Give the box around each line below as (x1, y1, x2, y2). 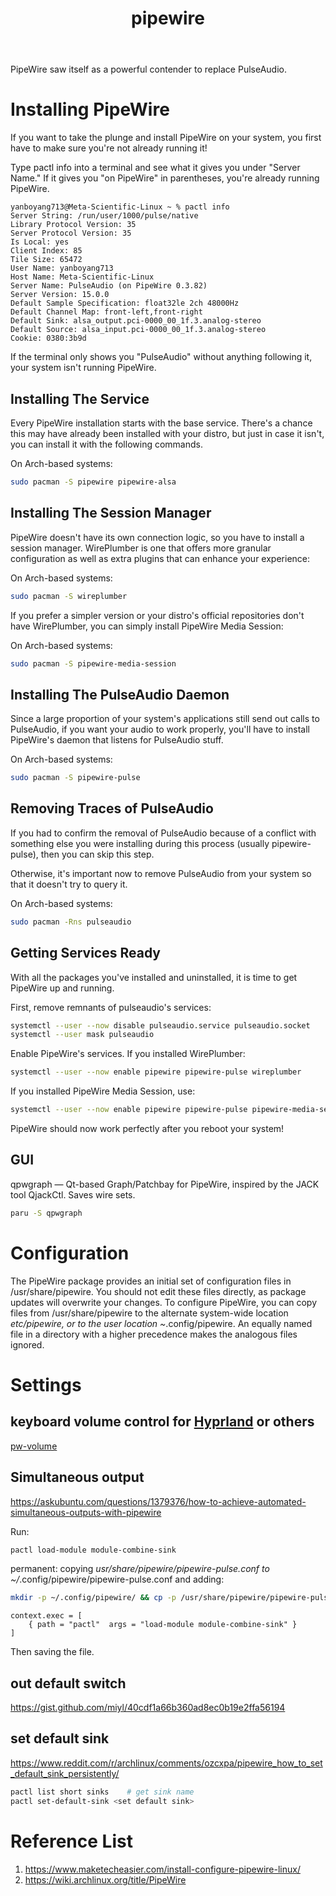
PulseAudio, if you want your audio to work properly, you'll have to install (10, 723, 311, 736)
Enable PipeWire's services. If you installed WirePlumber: (10, 1048, 246, 1060)
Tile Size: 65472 (10, 255, 83, 265)
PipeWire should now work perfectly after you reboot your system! (10, 1123, 285, 1135)
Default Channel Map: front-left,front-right (10, 307, 203, 317)
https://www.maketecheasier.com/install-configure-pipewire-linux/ (24, 1863, 301, 1875)
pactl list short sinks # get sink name (10, 1787, 195, 1797)
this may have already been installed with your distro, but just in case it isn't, (10, 427, 325, 439)
